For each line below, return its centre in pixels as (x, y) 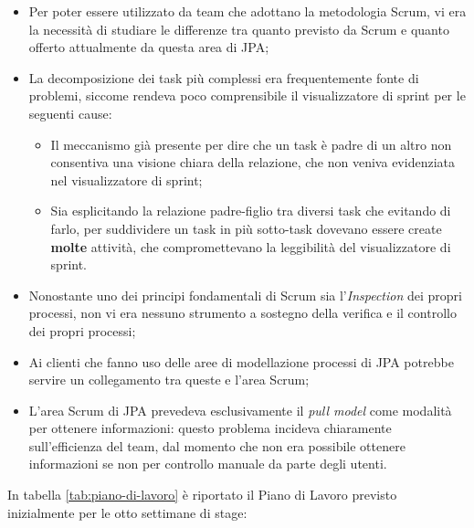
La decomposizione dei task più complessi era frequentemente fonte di (224, 77)
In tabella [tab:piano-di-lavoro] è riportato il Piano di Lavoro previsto (202, 495)
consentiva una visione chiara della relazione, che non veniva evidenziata (253, 162)
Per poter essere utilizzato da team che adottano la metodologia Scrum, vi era (248, 11)
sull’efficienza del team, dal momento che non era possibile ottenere (217, 445)
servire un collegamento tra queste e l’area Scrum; (169, 380)
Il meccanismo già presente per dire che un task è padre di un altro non (251, 144)
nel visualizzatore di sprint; (126, 180)
